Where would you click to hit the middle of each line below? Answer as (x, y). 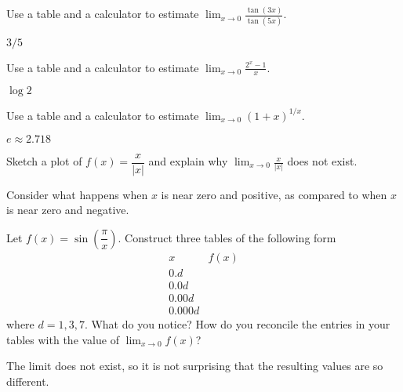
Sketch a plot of (44, 161)
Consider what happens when (77, 194)
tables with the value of (63, 339)
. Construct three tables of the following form (227, 237)
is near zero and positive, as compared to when (274, 194)
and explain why (188, 161)
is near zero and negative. (68, 210)
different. (28, 381)
